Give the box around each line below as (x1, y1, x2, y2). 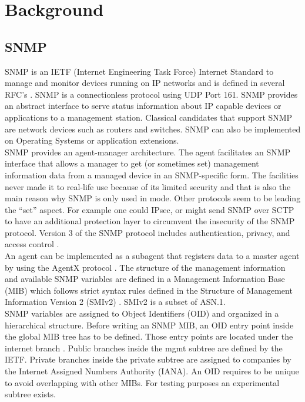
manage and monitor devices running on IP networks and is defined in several (5, 77, 285, 89)
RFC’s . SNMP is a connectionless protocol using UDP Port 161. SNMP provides (5, 88, 298, 100)
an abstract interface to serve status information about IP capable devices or (5, 99, 281, 112)
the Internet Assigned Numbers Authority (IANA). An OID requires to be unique (5, 365, 299, 377)
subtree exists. (5, 388, 56, 400)
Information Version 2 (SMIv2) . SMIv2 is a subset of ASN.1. (5, 295, 226, 308)
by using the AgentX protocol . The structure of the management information (5, 261, 286, 273)
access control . (5, 238, 59, 250)
